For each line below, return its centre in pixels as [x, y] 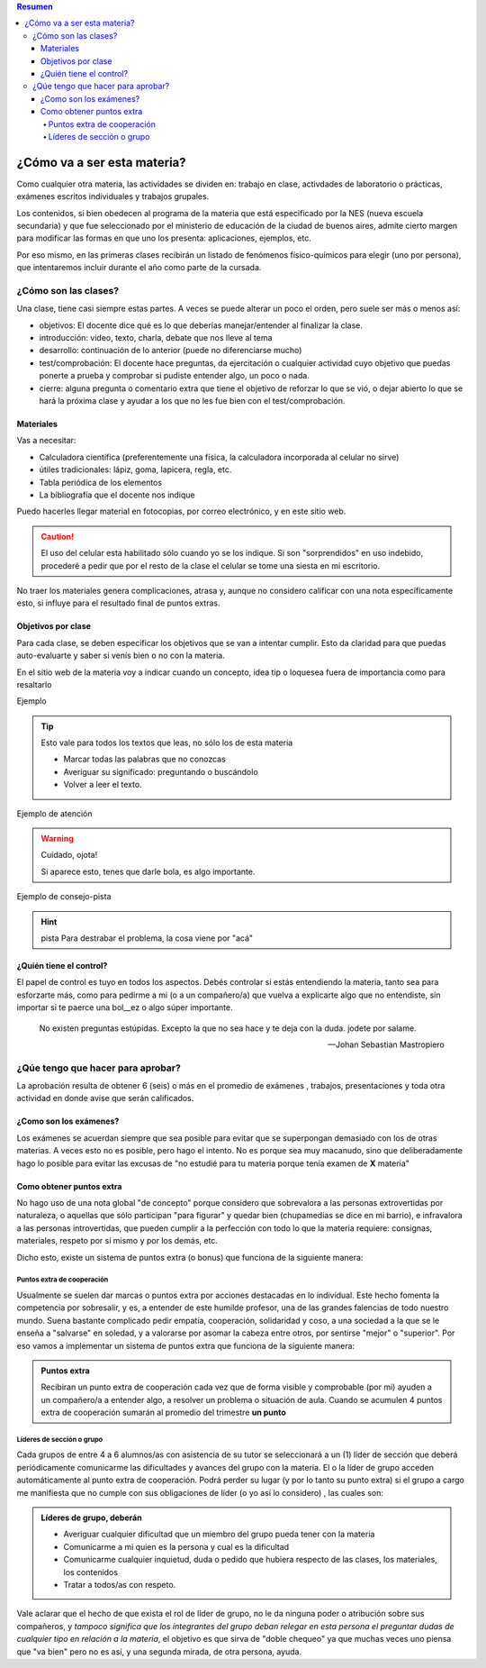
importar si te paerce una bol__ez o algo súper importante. [125, 1007]
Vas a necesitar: [46, 441]
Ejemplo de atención [54, 813]
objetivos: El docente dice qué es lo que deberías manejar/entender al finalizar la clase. [201, 325]
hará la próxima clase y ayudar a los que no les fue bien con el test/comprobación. [192, 401]
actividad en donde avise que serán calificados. [105, 1098]
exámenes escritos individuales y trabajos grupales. [113, 196]
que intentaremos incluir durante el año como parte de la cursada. [139, 268]
